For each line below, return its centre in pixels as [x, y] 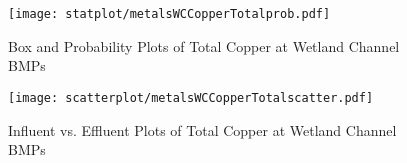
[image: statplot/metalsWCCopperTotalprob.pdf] [169, 14]
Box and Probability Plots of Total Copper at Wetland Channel [204, 45]
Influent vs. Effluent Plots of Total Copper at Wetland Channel [202, 129]
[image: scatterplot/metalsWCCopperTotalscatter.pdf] [191, 97]
